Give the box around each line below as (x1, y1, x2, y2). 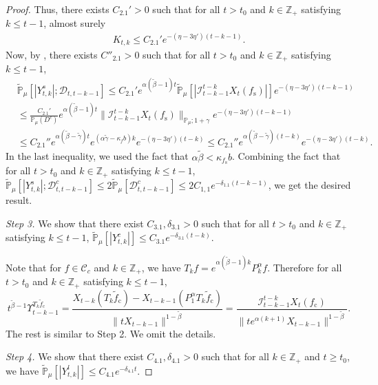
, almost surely (43, 16, 106, 30)
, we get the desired (268, 178, 351, 192)
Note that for (6, 260, 61, 274)
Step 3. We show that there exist (6, 216, 144, 230)
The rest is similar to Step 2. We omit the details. (6, 326, 216, 340)
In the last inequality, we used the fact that (6, 149, 189, 163)
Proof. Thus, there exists (6, 2, 109, 16)
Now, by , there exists (6, 48, 98, 62)
